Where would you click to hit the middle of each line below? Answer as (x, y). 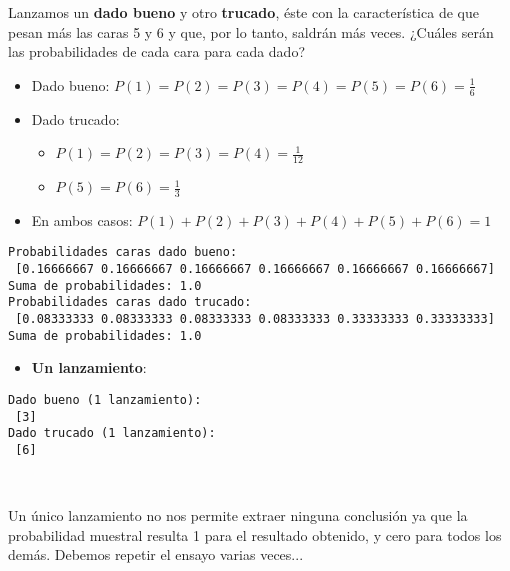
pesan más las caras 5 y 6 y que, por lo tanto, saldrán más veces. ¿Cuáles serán (251, 31)
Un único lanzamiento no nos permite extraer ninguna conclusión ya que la (238, 515)
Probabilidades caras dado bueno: (123, 252)
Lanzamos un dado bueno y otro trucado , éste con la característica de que (243, 12)
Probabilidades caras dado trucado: (130, 302)
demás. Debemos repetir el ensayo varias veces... (156, 554)
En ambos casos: (82, 219)
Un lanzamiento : (89, 367)
